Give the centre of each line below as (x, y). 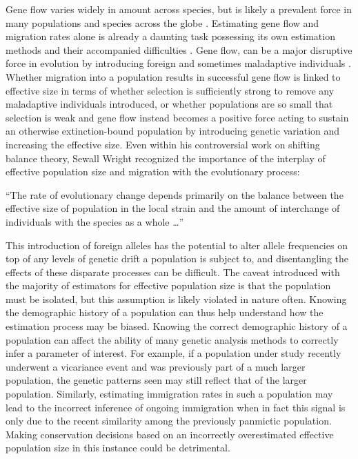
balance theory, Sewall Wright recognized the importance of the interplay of (166, 158)
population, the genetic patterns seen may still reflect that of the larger (156, 380)
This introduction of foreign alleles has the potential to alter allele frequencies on (177, 245)
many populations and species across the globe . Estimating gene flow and (162, 22)
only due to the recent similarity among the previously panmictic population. (169, 421)
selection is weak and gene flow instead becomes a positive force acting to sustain (177, 117)
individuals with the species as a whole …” (95, 221)
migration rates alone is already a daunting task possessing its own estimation (170, 36)
